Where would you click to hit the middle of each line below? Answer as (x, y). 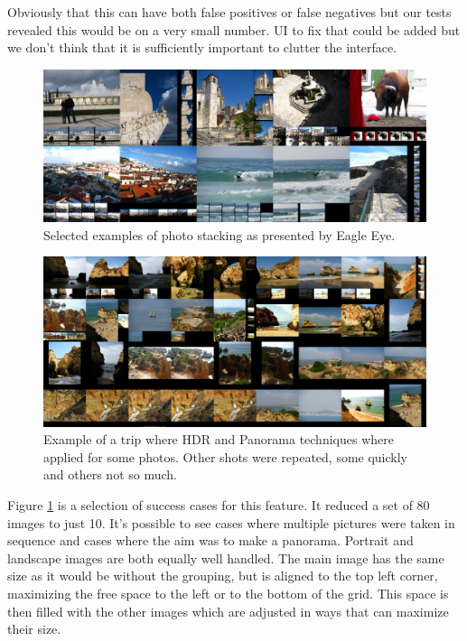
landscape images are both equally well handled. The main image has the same (226, 557)
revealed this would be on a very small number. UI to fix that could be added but (234, 29)
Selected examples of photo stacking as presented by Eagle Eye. (219, 234)
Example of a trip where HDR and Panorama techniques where (219, 439)
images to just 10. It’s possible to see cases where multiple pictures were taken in (231, 522)
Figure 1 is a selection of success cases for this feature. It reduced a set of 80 (219, 505)
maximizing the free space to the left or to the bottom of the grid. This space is (228, 594)
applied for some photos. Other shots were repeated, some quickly (226, 456)
